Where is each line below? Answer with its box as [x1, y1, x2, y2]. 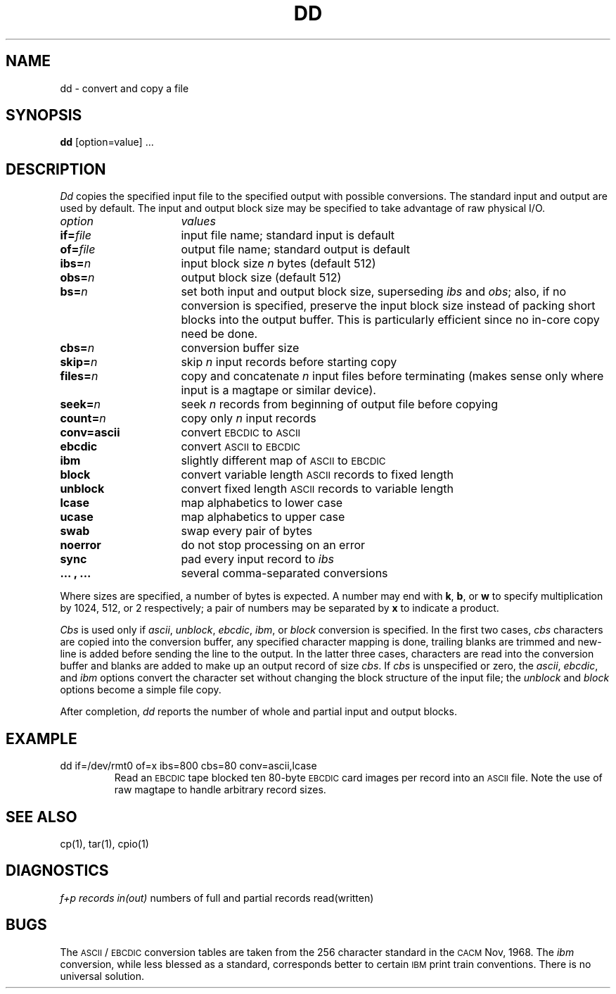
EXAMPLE [6, 729, 77, 748]
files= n [60, 369, 98, 384]
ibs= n [60, 256, 91, 271]
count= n [60, 411, 106, 426]
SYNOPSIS [6, 106, 82, 125]
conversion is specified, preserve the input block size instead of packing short [181, 298, 596, 313]
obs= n [60, 270, 95, 285]
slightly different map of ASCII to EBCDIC [181, 453, 386, 468]
